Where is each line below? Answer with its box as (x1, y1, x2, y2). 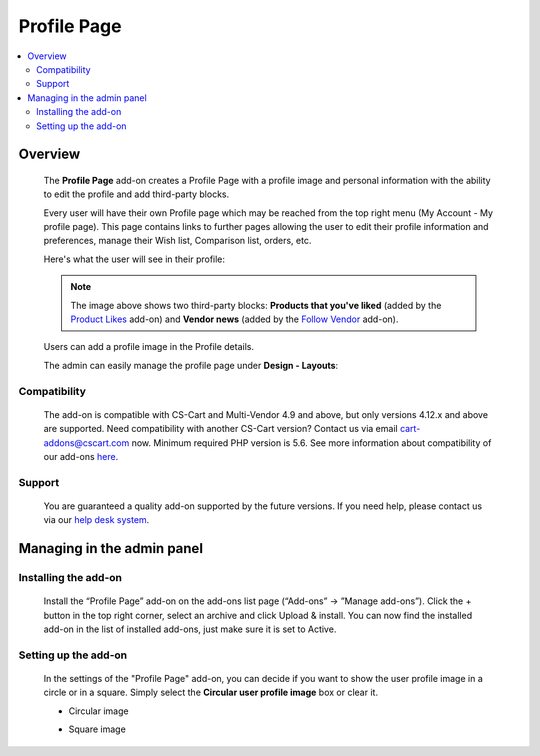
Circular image (68, 705, 129, 717)
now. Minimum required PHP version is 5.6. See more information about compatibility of (131, 436, 492, 449)
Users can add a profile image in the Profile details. (43, 341, 255, 353)
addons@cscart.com (43, 436, 130, 449)
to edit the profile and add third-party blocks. (43, 188, 230, 200)
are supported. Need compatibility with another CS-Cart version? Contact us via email (43, 423, 399, 435)
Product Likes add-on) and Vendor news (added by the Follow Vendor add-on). (70, 313, 399, 325)
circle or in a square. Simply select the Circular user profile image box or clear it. (43, 686, 379, 699)
